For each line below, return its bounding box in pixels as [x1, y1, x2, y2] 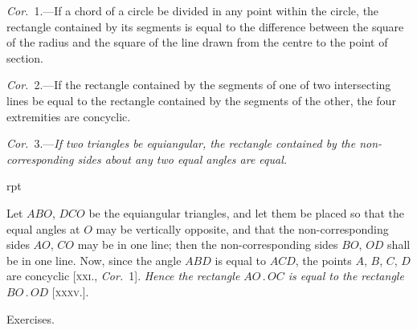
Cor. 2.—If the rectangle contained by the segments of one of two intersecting [6, 76, 391, 93]
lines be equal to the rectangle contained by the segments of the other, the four [6, 92, 396, 108]
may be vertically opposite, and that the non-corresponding [96, 220, 389, 237]
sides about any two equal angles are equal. [77, 150, 288, 167]
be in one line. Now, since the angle [6, 251, 182, 268]
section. [6, 49, 43, 66]
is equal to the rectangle [288, 267, 404, 284]
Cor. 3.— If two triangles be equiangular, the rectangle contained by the [6, 135, 356, 152]
